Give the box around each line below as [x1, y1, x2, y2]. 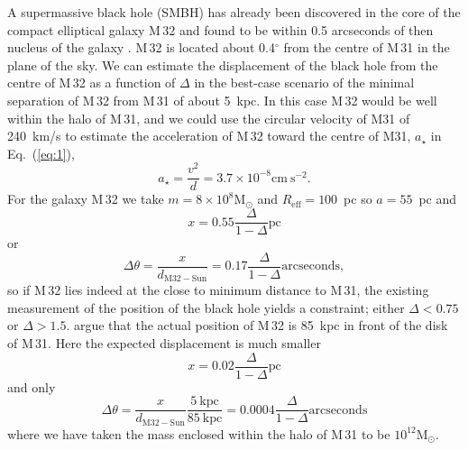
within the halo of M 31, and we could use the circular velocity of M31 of [7, 108, 410, 127]
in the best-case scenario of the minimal [194, 73, 415, 92]
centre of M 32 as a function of [7, 73, 176, 92]
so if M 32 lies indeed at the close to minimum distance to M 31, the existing [7, 280, 429, 299]
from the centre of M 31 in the [283, 38, 450, 57]
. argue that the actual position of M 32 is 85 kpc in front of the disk [66, 316, 448, 335]
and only [7, 377, 56, 396]
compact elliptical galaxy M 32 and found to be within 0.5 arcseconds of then [7, 20, 434, 39]
